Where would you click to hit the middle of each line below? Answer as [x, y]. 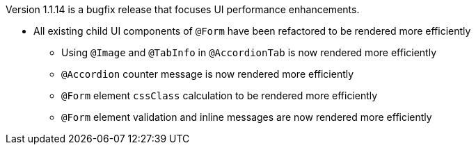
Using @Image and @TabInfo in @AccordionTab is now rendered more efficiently [249, 52]
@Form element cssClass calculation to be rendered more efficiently [220, 95]
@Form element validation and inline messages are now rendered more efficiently [247, 117]
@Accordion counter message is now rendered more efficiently [208, 74]
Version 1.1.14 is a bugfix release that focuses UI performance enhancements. [183, 9]
